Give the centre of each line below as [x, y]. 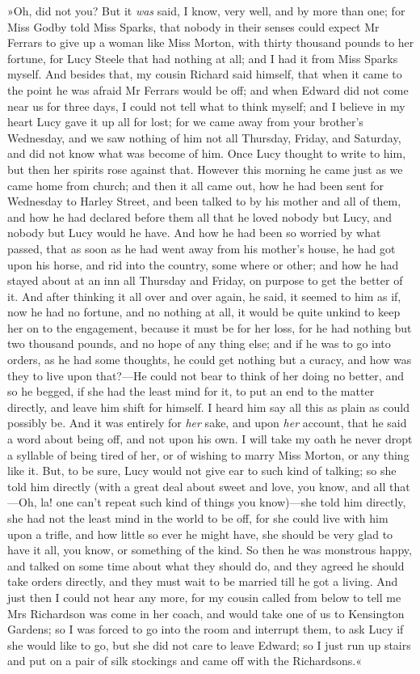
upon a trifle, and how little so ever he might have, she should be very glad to [200, 534]
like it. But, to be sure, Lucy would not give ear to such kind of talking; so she [202, 471]
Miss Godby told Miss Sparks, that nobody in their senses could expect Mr [193, 26]
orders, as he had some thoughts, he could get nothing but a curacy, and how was [210, 360]
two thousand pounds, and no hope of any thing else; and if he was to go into [199, 343]
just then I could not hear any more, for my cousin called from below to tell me [204, 597]
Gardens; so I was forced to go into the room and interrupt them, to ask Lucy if [206, 629]
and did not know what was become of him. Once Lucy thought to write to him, [207, 153]
